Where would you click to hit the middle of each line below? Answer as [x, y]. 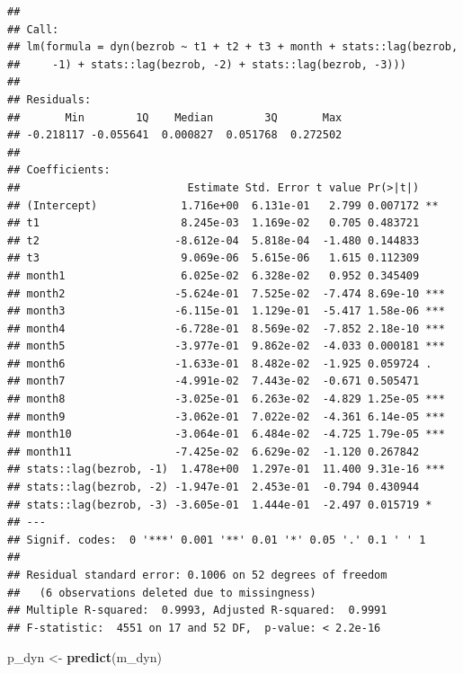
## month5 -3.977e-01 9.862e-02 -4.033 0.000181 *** [226, 346]
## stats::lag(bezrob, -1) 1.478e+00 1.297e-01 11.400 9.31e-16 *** [226, 469]
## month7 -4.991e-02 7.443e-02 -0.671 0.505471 [214, 381]
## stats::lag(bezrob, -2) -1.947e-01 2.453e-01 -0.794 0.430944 [214, 487]
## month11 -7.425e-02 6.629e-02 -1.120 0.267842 [214, 452]
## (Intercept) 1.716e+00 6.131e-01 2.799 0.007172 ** [223, 205]
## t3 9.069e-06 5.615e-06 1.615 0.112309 [214, 258]
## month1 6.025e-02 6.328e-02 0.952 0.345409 [214, 275]
